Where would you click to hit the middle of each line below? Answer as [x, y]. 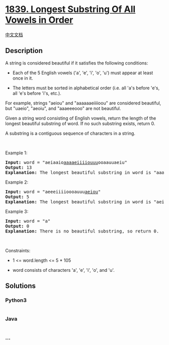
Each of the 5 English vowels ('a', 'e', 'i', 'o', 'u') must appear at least [83, 73]
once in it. [23, 78]
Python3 [16, 300]
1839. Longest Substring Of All [70, 9]
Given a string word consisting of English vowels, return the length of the [81, 118]
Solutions [21, 286]
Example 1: [16, 153]
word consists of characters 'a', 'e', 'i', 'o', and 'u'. [63, 270]
